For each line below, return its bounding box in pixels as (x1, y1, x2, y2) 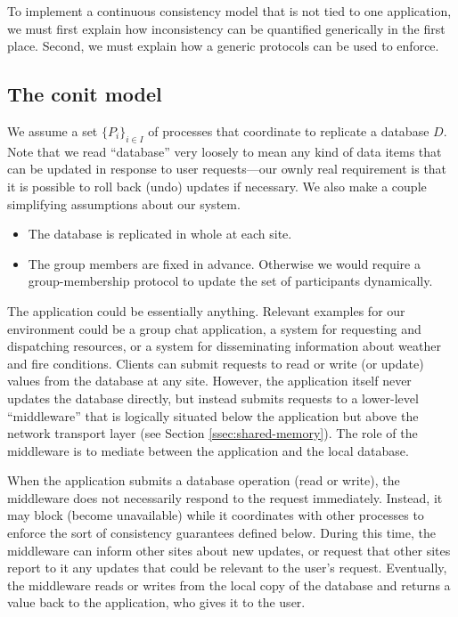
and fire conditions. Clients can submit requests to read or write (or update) (7, 353, 424, 372)
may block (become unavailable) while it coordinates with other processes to (7, 506, 424, 524)
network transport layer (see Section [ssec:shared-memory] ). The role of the (7, 424, 418, 442)
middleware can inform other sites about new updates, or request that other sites (7, 540, 451, 559)
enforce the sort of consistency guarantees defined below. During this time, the (7, 524, 436, 542)
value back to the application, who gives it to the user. (7, 593, 306, 612)
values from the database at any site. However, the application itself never (7, 371, 412, 390)
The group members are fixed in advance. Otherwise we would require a (28, 254, 421, 272)
